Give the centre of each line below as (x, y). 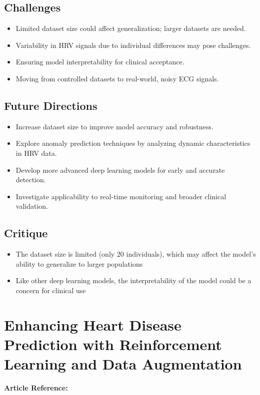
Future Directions (51, 105)
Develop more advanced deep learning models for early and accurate (120, 170)
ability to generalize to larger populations (79, 263)
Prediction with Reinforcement (113, 344)
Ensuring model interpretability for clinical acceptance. (100, 62)
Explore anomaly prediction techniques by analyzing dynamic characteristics (133, 143)
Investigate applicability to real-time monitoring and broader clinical (121, 196)
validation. (32, 206)
